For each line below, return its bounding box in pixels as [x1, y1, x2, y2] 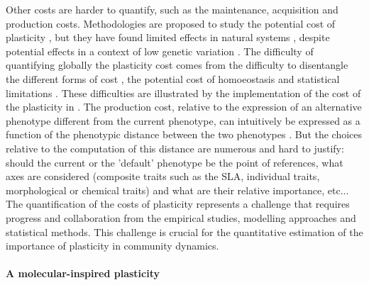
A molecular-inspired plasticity [6, 266, 160, 281]
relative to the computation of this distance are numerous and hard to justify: [6, 140, 344, 155]
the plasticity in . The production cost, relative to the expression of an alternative [6, 99, 362, 114]
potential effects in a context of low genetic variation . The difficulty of [6, 43, 314, 58]
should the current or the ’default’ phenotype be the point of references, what [6, 155, 343, 169]
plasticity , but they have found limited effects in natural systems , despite [6, 30, 330, 45]
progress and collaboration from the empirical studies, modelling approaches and [6, 210, 356, 225]
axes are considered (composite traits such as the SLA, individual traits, [6, 169, 320, 184]
